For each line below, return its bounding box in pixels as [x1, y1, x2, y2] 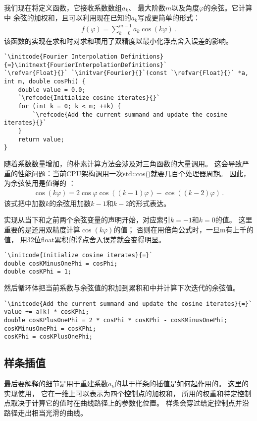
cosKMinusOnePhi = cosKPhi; [4, 325, 97, 332]
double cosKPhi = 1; [4, 268, 72, 276]
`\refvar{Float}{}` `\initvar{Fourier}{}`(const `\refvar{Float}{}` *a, [4, 70, 249, 77]
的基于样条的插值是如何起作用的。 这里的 [114, 378, 249, 389]
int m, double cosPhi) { [4, 78, 86, 85]
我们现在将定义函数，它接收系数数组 [4, 2, 122, 12]
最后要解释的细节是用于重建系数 [4, 378, 108, 389]
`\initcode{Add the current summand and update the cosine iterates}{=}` [4, 300, 253, 307]
